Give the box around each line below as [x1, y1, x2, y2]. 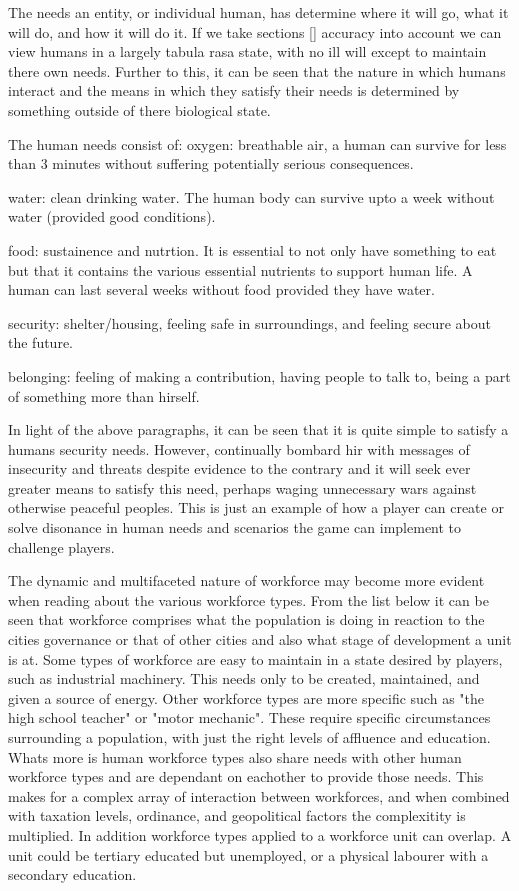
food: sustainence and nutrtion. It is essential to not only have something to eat [8, 239, 497, 260]
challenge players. [8, 536, 115, 557]
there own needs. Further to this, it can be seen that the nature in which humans [8, 60, 506, 81]
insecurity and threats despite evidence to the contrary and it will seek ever [8, 458, 471, 479]
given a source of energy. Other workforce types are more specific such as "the [8, 687, 484, 708]
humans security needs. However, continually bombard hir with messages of [8, 438, 470, 459]
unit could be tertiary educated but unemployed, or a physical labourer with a [8, 844, 489, 865]
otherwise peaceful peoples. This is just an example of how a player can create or [8, 497, 504, 518]
